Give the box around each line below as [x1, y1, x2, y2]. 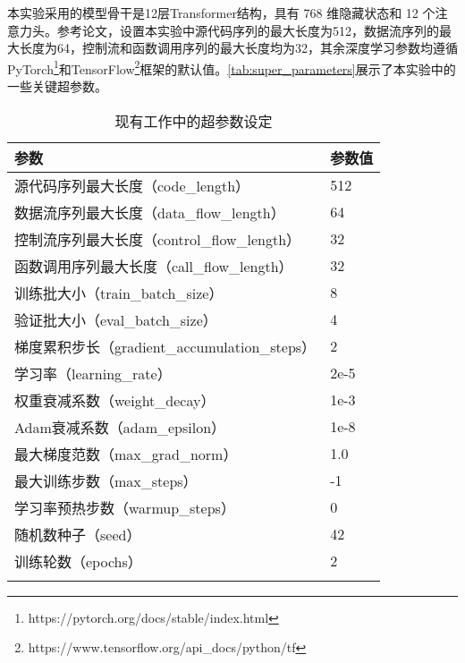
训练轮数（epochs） [14, 550, 142, 572]
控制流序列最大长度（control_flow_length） [14, 228, 301, 250]
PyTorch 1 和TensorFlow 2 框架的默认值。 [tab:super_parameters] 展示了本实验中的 [7, 56, 456, 78]
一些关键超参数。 [7, 77, 107, 96]
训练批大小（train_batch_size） [14, 282, 224, 303]
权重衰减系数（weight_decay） [14, 389, 216, 411]
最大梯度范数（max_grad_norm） [14, 443, 238, 464]
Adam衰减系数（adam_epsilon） [14, 416, 226, 438]
